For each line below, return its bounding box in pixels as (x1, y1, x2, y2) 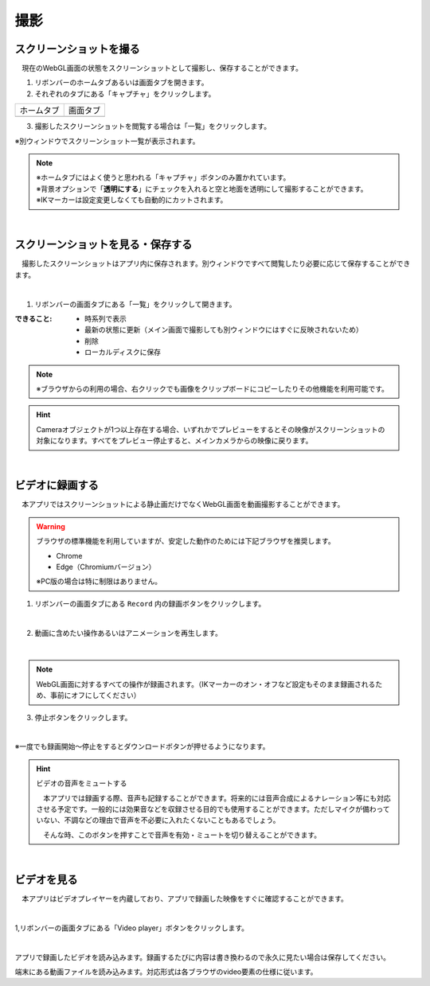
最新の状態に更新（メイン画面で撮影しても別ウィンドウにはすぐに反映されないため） (84, 325, 363, 334)
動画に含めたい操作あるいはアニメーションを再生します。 (34, 628, 223, 637)
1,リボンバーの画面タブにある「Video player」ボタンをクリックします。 (14, 923, 249, 933)
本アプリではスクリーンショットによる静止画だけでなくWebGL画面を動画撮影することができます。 (21, 500, 345, 509)
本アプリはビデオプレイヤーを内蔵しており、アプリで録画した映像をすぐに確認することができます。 (21, 894, 348, 903)
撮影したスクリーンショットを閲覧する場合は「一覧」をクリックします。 (34, 122, 271, 131)
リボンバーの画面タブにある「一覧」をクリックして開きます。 (34, 299, 236, 309)
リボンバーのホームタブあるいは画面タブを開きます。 (34, 78, 209, 88)
